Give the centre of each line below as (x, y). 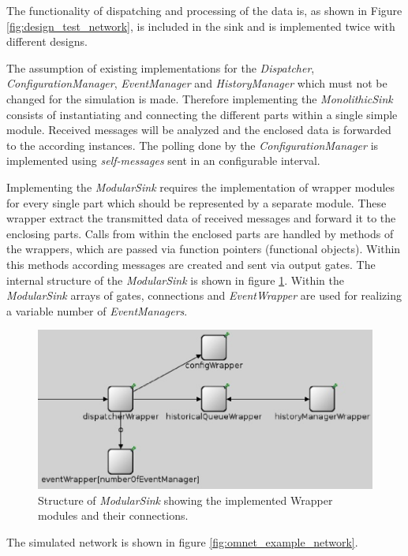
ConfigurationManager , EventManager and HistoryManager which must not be (197, 83)
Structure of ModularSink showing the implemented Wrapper (185, 500)
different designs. (47, 41)
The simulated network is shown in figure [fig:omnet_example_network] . (182, 541)
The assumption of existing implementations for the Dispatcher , (161, 67)
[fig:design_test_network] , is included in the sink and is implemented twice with (201, 26)
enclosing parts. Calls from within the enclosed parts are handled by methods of (200, 233)
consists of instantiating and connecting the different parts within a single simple (202, 114)
